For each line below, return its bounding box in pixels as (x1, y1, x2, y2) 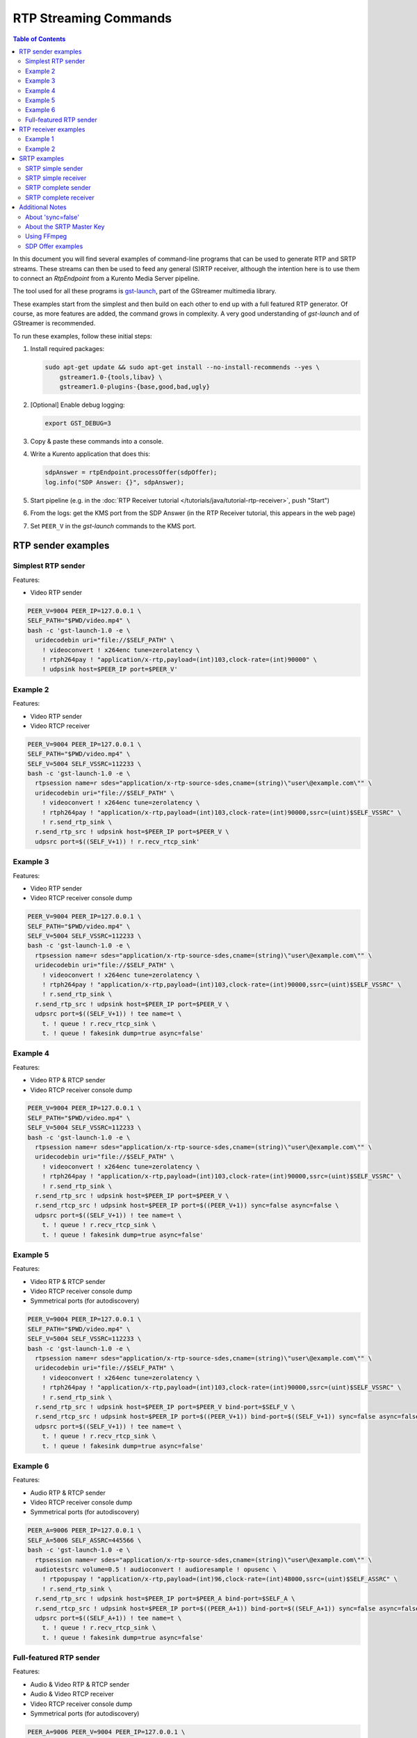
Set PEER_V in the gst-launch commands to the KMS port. (30, 521, 196, 530)
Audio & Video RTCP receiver (30, 1690, 114, 1698)
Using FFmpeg (25, 232, 67, 241)
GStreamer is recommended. (13, 319, 96, 327)
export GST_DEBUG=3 (44, 419, 111, 427)
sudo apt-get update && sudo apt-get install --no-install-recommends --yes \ (44, 364, 320, 371)
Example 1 (25, 135, 54, 143)
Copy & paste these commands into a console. (30, 437, 163, 445)
